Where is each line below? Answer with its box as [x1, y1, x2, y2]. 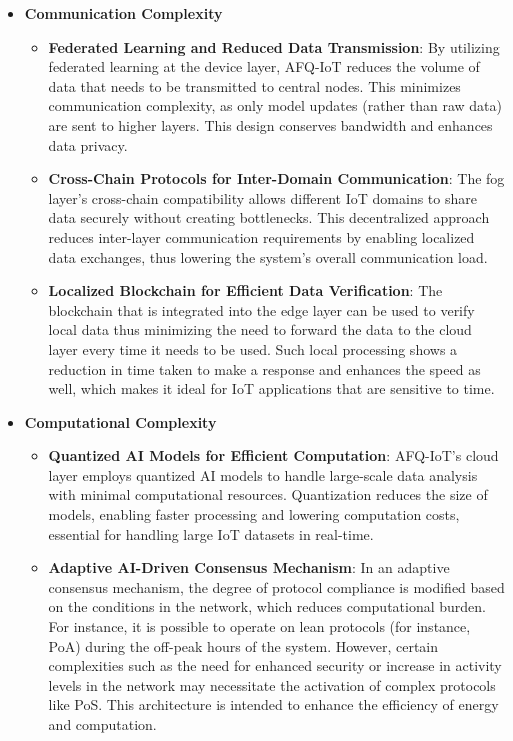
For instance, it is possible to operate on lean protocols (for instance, [48, 616, 471, 637]
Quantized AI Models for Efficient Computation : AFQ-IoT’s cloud [48, 445, 499, 466]
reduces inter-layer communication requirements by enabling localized [48, 226, 475, 247]
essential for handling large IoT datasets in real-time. [48, 523, 374, 544]
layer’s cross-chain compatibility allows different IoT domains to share [48, 187, 477, 208]
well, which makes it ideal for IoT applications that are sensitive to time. [48, 378, 495, 399]
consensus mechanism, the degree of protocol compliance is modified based [48, 576, 505, 597]
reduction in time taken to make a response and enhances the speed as [48, 358, 481, 379]
